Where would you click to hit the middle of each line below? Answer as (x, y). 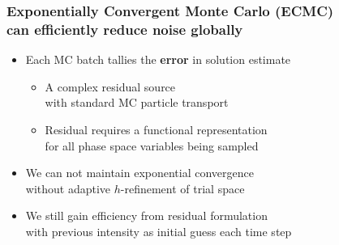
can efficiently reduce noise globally (125, 29)
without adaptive (68, 188)
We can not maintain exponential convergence (139, 173)
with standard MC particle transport (137, 102)
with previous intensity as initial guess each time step (159, 231)
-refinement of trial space (182, 188)
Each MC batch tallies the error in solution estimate (158, 59)
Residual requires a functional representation (156, 129)
